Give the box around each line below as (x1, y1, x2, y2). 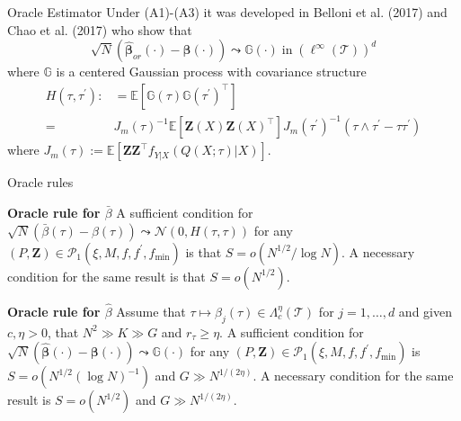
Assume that (116, 301, 186, 320)
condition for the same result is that (7, 266, 206, 285)
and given (398, 301, 452, 320)
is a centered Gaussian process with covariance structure (56, 62, 367, 81)
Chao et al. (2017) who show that (7, 20, 192, 39)
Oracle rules (7, 173, 74, 192)
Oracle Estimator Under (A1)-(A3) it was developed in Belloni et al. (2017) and (7, 3, 448, 21)
